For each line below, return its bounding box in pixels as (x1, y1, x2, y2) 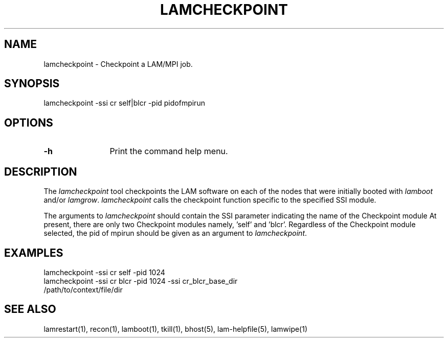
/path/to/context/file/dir (43, 285, 123, 294)
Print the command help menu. (109, 146, 228, 157)
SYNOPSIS (4, 77, 60, 90)
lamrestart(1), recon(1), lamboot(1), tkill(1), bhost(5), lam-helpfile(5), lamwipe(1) (43, 324, 308, 333)
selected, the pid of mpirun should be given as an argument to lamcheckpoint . (43, 229, 307, 238)
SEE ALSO (4, 303, 56, 316)
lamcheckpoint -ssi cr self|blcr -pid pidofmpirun (43, 99, 205, 108)
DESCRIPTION (4, 165, 77, 178)
